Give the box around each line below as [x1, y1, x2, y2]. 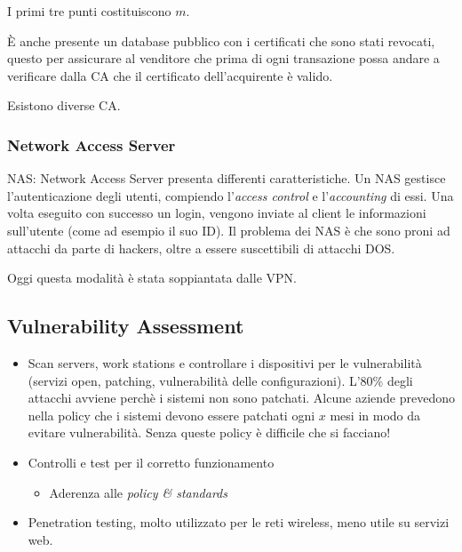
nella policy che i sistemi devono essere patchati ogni [28, 405, 315, 424]
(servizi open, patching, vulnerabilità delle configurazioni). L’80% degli [28, 371, 413, 389]
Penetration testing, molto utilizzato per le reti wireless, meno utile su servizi [28, 513, 450, 532]
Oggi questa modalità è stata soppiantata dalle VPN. [7, 268, 297, 287]
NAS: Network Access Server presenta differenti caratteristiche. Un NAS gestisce [7, 169, 446, 188]
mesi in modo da [330, 405, 421, 424]
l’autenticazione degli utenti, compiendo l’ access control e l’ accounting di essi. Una [7, 186, 454, 204]
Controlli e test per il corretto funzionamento [28, 452, 275, 471]
